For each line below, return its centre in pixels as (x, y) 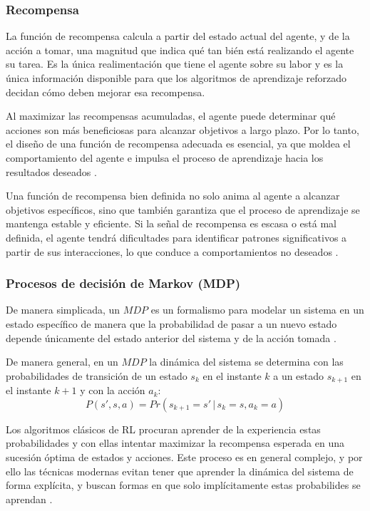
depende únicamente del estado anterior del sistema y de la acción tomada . (171, 337)
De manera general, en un (62, 362)
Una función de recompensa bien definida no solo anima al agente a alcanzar (173, 196)
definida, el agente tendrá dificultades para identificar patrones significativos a (176, 237)
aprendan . (29, 499)
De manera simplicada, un (63, 310)
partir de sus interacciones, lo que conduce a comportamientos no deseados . (172, 251)
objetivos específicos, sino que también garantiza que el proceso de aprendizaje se (183, 209)
